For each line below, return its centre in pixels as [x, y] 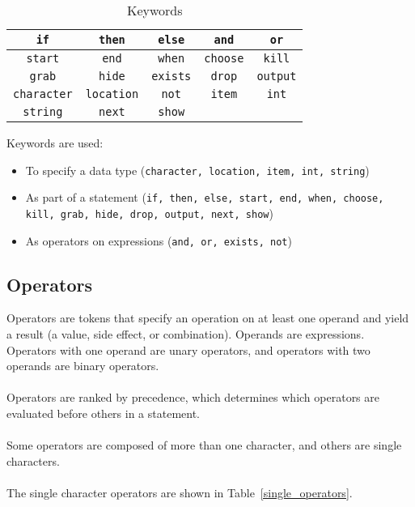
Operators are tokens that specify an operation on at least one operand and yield [208, 318]
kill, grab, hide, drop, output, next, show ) [149, 213]
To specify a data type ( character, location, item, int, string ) [197, 170]
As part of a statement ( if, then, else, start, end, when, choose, [205, 197]
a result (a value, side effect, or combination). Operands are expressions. [186, 334]
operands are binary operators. [83, 366]
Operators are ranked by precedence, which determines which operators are [193, 397]
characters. [33, 460]
